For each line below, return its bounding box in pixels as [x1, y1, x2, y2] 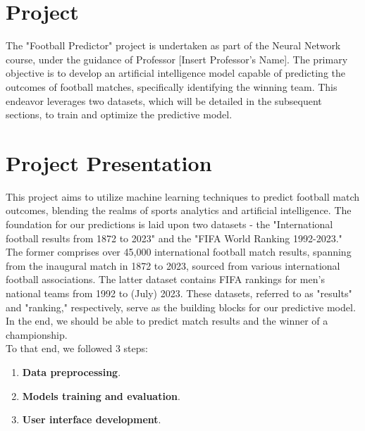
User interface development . [22, 412, 161, 427]
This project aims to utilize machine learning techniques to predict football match [6, 189, 360, 204]
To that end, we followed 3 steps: [6, 341, 148, 356]
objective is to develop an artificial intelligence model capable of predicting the [6, 65, 345, 80]
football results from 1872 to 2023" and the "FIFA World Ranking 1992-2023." [6, 230, 342, 245]
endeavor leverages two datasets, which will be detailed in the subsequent [6, 93, 322, 108]
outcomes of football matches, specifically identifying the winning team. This [6, 79, 338, 94]
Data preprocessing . [22, 364, 121, 379]
